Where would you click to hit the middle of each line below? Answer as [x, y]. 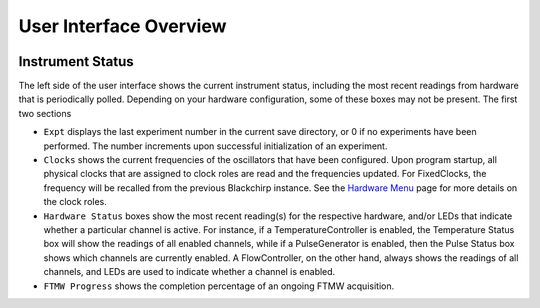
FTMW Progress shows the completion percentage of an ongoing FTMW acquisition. [219, 286]
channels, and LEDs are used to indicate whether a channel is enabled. [189, 272]
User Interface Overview [122, 26]
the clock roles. [75, 202]
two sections [45, 113]
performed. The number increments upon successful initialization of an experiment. [215, 146]
